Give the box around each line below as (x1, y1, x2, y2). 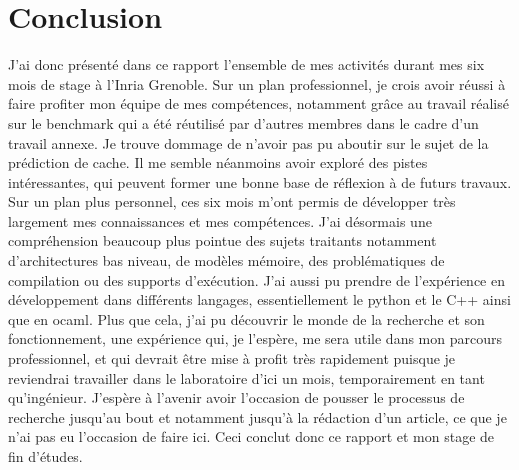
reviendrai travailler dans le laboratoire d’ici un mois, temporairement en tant (8, 367, 485, 388)
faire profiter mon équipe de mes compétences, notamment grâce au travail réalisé (8, 93, 509, 114)
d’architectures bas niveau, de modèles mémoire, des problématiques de (8, 250, 445, 271)
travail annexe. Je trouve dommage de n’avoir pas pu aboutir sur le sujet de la (8, 132, 489, 153)
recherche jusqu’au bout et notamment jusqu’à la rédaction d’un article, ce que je (8, 406, 507, 427)
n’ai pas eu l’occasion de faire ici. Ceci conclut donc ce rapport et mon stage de (8, 426, 495, 447)
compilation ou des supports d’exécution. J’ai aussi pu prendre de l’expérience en (8, 269, 505, 290)
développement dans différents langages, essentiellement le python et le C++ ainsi (8, 289, 511, 310)
